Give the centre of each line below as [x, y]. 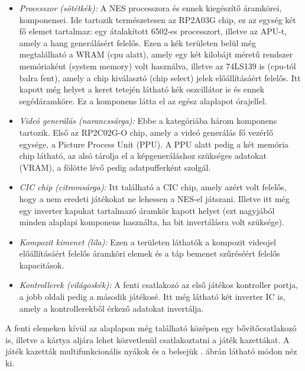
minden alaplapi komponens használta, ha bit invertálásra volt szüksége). [152, 222]
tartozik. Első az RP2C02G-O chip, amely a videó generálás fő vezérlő [146, 132]
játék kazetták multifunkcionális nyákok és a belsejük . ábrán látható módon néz [151, 351]
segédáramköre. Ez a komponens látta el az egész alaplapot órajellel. [143, 100]
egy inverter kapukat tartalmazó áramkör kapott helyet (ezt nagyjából [147, 210]
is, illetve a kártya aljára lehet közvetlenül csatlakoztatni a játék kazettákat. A [147, 339]
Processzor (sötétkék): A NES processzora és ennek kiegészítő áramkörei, [150, 8]
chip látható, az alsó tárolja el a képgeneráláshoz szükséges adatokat [143, 156]
